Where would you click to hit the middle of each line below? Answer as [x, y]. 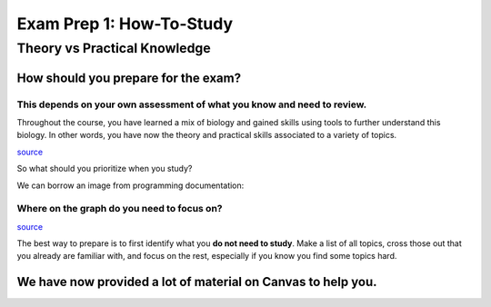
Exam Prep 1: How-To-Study [125, 24]
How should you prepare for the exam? [129, 78]
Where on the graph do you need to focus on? [120, 209]
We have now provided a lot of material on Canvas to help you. [197, 282]
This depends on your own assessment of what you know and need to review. [192, 104]
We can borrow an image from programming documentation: [130, 185]
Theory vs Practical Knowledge [114, 48]
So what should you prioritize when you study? [105, 169]
